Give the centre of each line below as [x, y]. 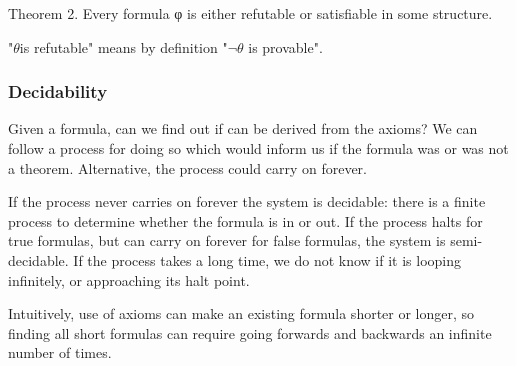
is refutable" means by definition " [123, 46]
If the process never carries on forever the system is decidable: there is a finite [247, 201]
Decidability [58, 91]
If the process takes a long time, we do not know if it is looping [267, 259]
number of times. [60, 352]
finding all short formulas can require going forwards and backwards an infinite [250, 332]
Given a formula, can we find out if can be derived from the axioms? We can [243, 128]
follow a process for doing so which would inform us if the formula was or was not [258, 148]
